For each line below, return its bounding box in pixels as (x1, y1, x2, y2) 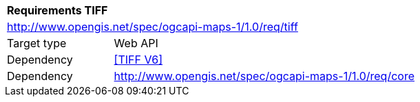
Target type (7, 36, 67, 50)
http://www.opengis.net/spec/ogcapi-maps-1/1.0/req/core (114, 69, 414, 83)
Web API (114, 36, 158, 50)
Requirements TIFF (7, 3, 108, 17)
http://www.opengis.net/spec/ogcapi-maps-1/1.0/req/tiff (7, 20, 298, 34)
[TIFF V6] (114, 53, 163, 66)
